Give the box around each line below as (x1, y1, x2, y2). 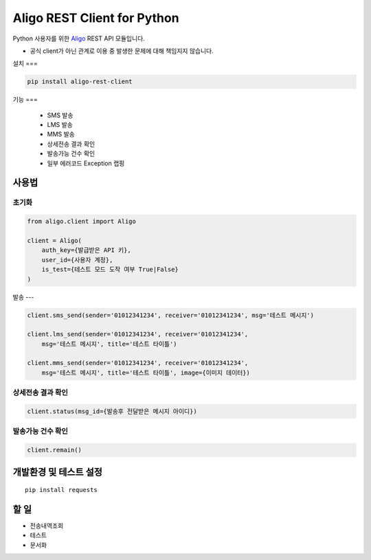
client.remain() (27, 446, 82, 454)
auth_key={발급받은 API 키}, (41, 246, 131, 254)
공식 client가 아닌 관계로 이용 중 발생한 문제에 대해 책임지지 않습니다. (30, 47, 214, 55)
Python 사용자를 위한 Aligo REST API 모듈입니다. (12, 34, 146, 43)
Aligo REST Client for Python (12, 10, 179, 25)
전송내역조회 (30, 522, 64, 530)
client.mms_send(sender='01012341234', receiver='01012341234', (27, 359, 249, 367)
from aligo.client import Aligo (27, 218, 137, 226)
